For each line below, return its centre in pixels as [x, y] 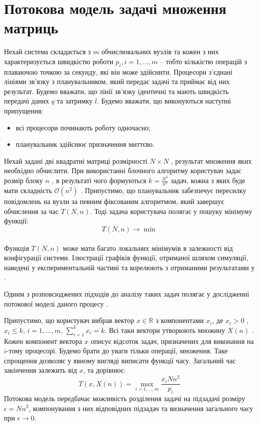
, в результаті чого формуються [99, 180]
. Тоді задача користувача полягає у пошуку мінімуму [171, 211]
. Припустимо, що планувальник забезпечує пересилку [164, 190]
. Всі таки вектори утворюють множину [165, 330]
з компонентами [180, 320]
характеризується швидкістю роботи [59, 61]
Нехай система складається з [48, 52]
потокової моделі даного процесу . [56, 303]
